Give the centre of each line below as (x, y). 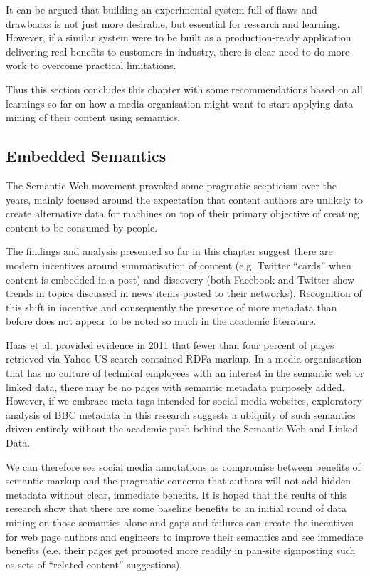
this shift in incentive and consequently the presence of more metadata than (171, 307)
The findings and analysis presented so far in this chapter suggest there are (169, 251)
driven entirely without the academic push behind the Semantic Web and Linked (182, 428)
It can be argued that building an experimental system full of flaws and (162, 9)
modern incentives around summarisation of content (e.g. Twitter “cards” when (179, 265)
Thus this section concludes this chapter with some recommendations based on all (184, 89)
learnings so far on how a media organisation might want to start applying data (180, 103)
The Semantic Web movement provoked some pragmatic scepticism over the (171, 185)
